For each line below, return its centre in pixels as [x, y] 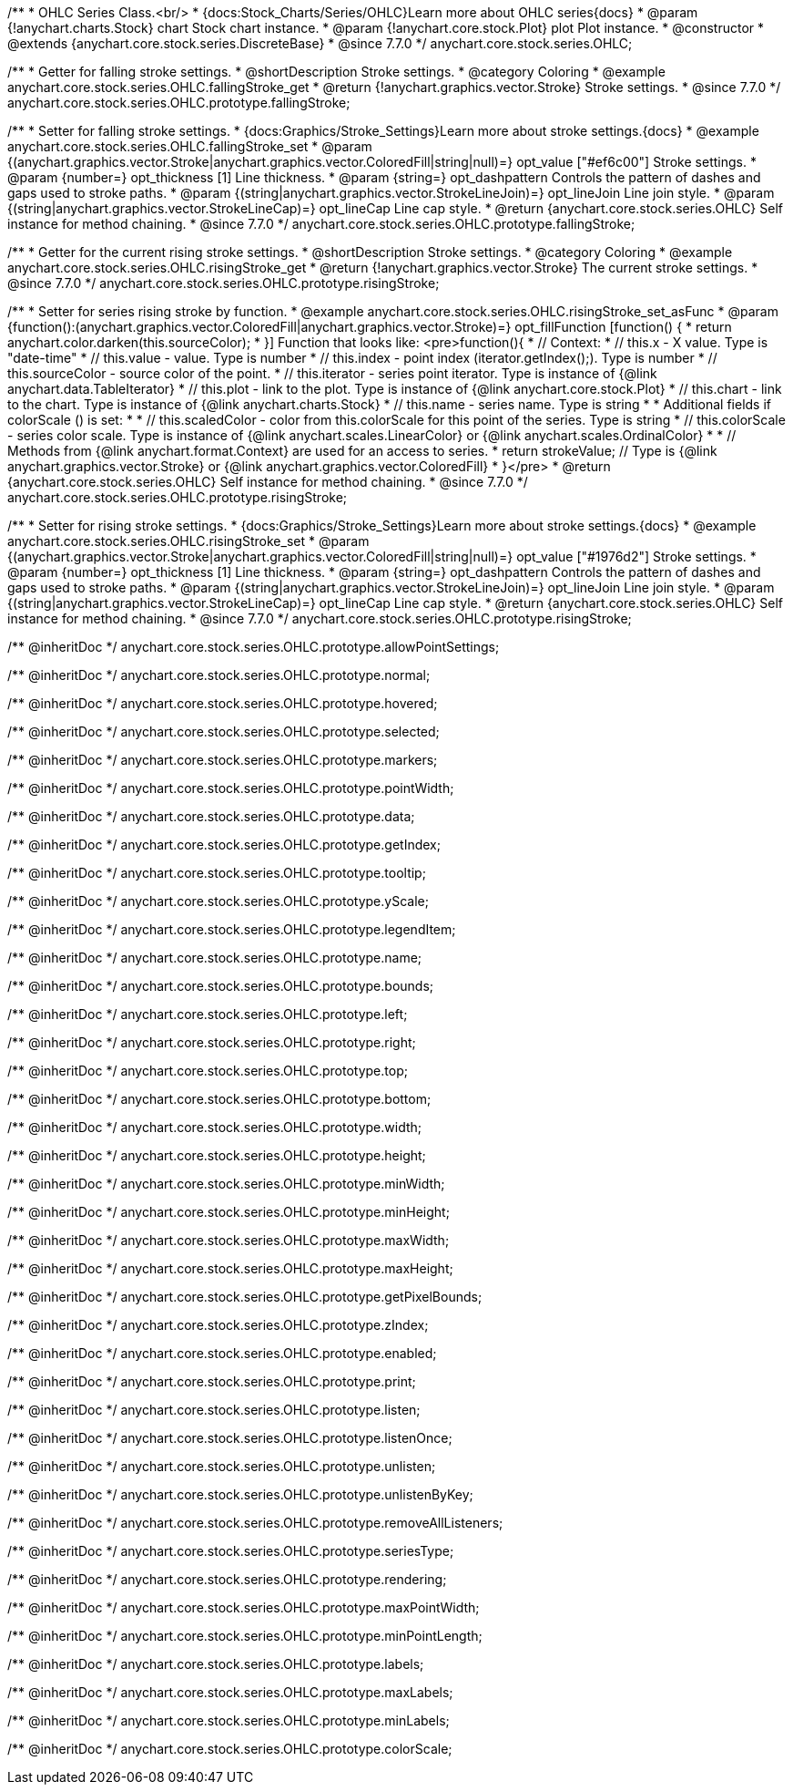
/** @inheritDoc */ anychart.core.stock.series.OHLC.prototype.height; [217, 1155]
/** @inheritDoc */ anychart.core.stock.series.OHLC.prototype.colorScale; [230, 1749]
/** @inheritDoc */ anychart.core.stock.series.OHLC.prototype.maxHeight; [230, 1268]
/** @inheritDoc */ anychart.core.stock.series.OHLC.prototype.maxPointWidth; [244, 1607]
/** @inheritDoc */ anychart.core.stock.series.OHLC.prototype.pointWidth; [231, 788]
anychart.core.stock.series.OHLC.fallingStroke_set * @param [190, 146]
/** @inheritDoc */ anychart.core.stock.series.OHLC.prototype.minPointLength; [245, 1636]
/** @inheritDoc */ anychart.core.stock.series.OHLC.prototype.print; [212, 1381]
